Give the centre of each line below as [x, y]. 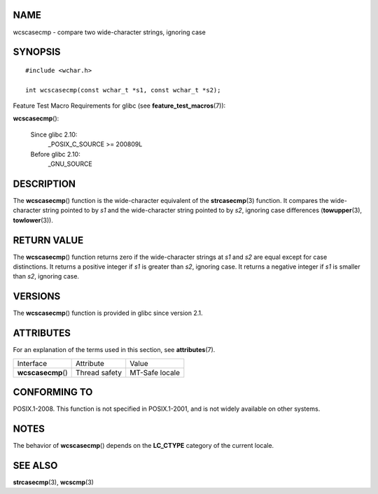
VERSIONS [37, 296]
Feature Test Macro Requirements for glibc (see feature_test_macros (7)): [119, 106]
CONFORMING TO [53, 392]
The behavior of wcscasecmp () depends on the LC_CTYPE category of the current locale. [143, 446]
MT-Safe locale [155, 372]
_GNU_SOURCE [70, 164]
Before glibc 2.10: [55, 154]
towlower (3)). [33, 220]
